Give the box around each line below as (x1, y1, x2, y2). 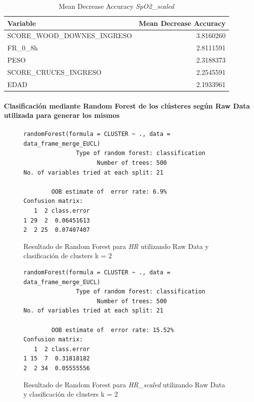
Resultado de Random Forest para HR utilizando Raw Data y (23, 241, 209, 251)
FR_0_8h (7, 43, 38, 53)
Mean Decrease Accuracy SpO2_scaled (59, 1, 174, 11)
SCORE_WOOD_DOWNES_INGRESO (7, 30, 132, 41)
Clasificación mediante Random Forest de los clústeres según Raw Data (4, 100, 250, 111)
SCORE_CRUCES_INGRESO (7, 67, 102, 77)
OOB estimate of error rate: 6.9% (51, 188, 167, 195)
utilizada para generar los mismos (4, 110, 120, 120)
